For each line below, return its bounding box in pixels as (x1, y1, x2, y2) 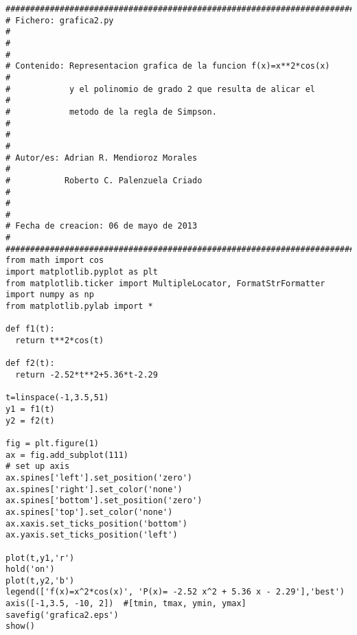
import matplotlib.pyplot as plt (5, 267, 158, 277)
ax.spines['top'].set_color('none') (5, 507, 173, 517)
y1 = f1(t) (5, 404, 55, 414)
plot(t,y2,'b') (5, 575, 75, 586)
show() (5, 621, 35, 632)
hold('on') (5, 564, 55, 575)
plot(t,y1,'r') (5, 553, 75, 563)
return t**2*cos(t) (15, 336, 104, 346)
